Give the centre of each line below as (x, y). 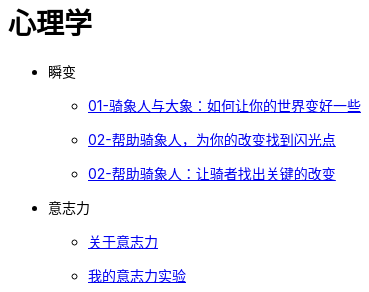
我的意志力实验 (137, 275)
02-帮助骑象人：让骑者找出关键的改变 (212, 173)
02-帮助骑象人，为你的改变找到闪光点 (212, 139)
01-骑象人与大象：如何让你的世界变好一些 (224, 105)
